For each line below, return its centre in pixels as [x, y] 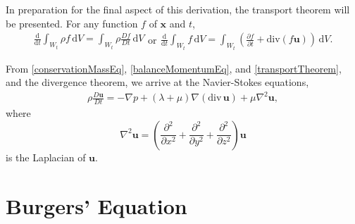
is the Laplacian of [46, 157]
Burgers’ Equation [96, 205]
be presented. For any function [72, 23]
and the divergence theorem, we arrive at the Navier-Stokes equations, [157, 82]
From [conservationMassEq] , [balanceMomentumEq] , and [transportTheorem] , [174, 68]
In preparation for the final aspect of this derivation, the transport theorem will [178, 9]
